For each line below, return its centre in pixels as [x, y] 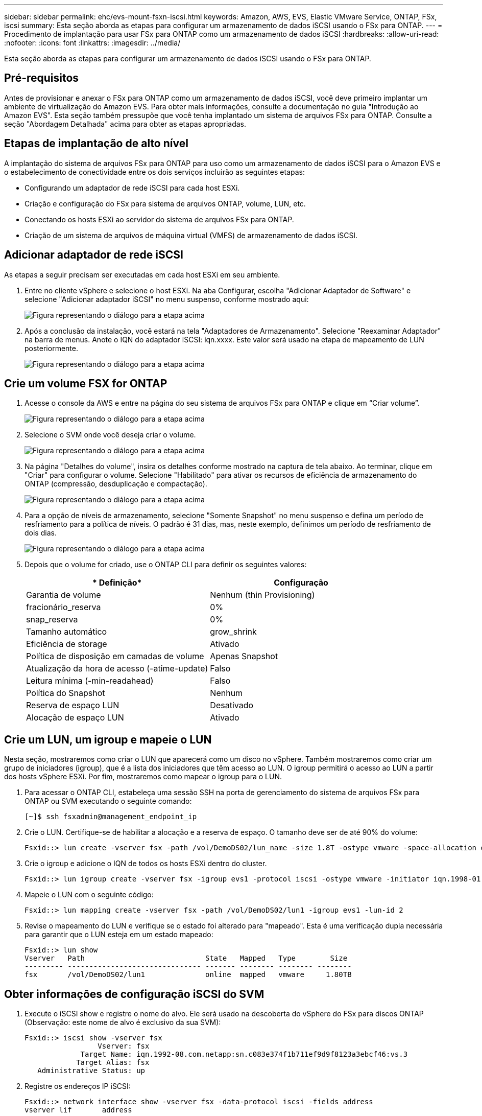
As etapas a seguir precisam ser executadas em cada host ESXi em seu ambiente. [142, 274]
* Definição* [117, 583]
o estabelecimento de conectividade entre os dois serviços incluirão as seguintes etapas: [154, 172]
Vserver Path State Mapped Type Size [186, 958]
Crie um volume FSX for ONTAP [86, 383]
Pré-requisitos [42, 78]
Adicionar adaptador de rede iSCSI [94, 255]
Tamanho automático [67, 632]
